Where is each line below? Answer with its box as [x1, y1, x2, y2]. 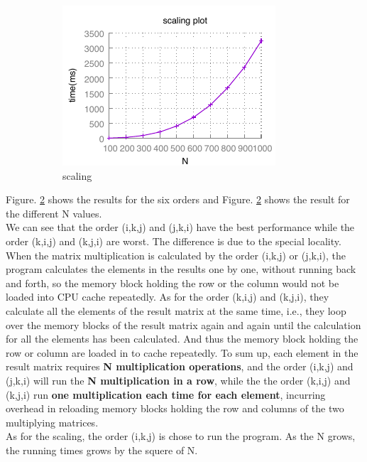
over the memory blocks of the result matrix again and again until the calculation [6, 317, 361, 332]
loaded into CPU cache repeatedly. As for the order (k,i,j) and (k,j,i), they [6, 289, 329, 304]
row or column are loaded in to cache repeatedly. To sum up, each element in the [6, 345, 358, 360]
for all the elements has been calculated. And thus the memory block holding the [6, 331, 358, 346]
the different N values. [6, 205, 102, 220]
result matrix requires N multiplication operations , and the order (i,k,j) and [6, 359, 354, 374]
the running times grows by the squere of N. [6, 442, 198, 457]
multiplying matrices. [6, 414, 99, 429]
